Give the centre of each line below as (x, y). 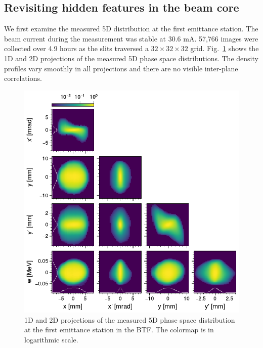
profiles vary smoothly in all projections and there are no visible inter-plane (121, 68)
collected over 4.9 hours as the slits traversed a (76, 48)
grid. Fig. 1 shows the (225, 48)
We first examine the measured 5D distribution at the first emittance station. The (131, 29)
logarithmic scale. (51, 340)
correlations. (23, 78)
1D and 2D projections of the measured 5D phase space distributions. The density (131, 58)
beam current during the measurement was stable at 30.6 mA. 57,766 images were (131, 38)
